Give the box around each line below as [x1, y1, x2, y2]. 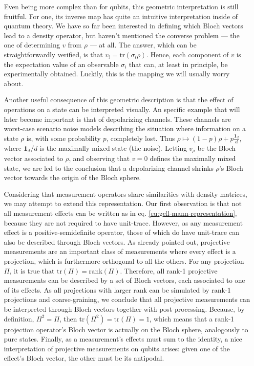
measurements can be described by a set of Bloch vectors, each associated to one [4, 275, 245, 285]
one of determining [4, 40, 60, 50]
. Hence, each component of [146, 49, 229, 59]
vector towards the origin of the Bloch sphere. [4, 172, 141, 183]
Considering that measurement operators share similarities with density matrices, [4, 188, 247, 199]
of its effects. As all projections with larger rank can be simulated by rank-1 [4, 284, 231, 295]
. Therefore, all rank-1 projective [120, 265, 217, 275]
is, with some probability [26, 133, 101, 143]
